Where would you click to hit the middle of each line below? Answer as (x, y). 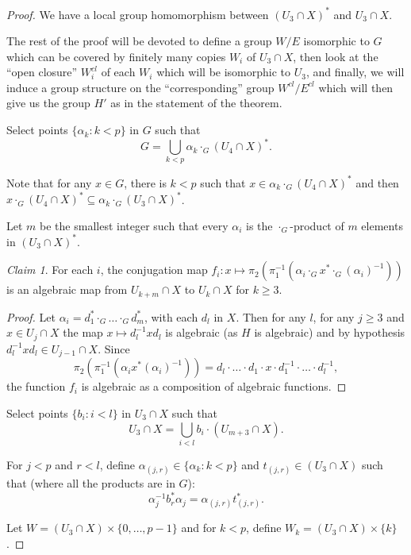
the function (36, 386)
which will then (356, 87)
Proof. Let (31, 316)
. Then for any (271, 316)
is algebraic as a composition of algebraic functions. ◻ (214, 386)
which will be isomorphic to (224, 72)
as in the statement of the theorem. (196, 103)
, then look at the (336, 56)
